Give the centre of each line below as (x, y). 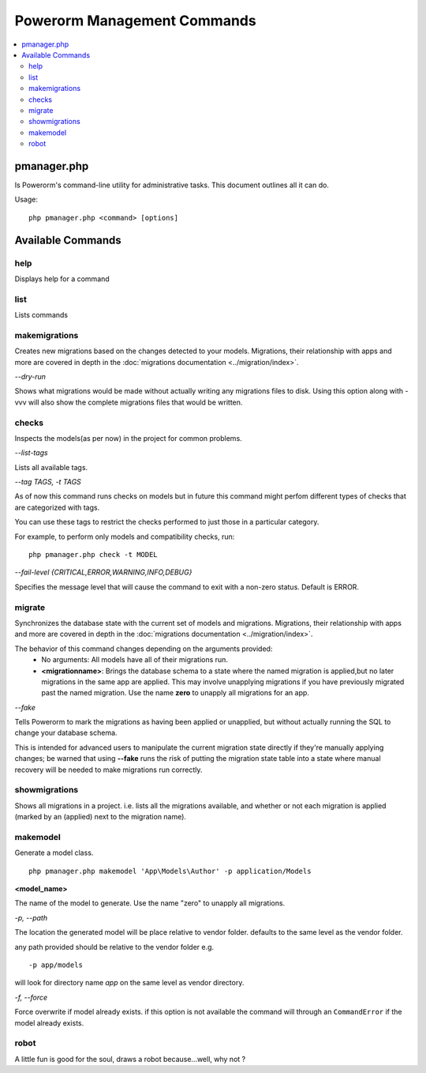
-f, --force (31, 997)
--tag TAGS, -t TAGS (48, 482)
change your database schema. (66, 733)
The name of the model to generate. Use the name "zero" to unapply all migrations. (150, 903)
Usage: (26, 200)
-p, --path (31, 917)
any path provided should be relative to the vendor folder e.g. (114, 947)
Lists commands (41, 315)
